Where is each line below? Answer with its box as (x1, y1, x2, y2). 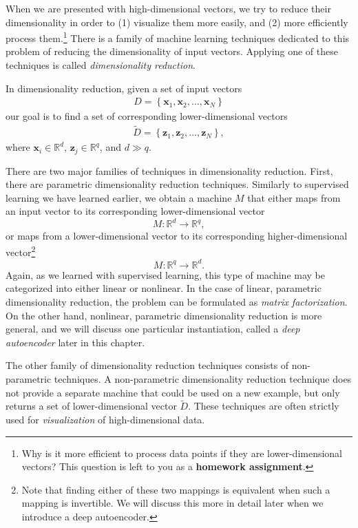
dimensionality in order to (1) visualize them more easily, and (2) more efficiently (6, 14, 348, 29)
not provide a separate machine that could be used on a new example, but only (6, 385, 340, 399)
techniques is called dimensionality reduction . (6, 58, 196, 72)
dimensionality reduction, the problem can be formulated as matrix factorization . (6, 294, 348, 308)
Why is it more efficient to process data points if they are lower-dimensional (21, 445, 343, 460)
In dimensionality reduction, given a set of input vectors (6, 81, 242, 95)
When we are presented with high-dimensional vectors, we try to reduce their (6, 1, 331, 15)
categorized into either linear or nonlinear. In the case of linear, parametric (6, 281, 322, 295)
